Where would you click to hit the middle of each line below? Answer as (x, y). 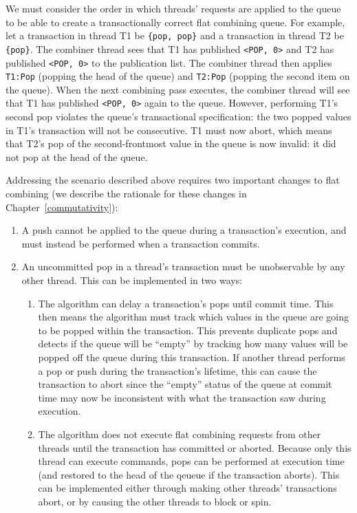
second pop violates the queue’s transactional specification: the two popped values (178, 117)
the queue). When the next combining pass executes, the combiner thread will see (178, 89)
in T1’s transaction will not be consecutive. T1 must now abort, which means (169, 130)
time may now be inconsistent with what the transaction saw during (182, 397)
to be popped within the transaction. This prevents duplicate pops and (188, 330)
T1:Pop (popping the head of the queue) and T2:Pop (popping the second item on (178, 76)
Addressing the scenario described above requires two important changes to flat (173, 180)
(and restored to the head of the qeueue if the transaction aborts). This (189, 474)
